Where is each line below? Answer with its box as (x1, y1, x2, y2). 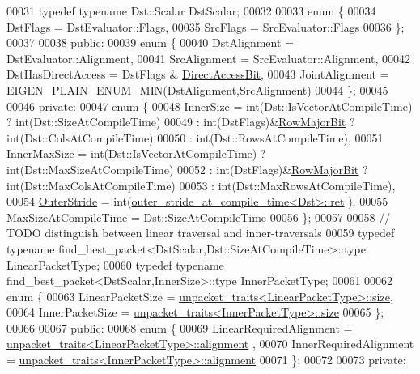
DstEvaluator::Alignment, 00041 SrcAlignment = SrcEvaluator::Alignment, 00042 (6, 49, 411, 66)
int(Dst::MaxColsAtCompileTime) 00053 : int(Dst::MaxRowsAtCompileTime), (6, 176, 396, 193)
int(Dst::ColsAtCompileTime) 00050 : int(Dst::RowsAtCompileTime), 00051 (6, 129, 384, 146)
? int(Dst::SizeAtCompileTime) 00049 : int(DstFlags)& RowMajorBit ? (6, 113, 355, 130)
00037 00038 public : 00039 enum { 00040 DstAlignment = (6, 34, 294, 51)
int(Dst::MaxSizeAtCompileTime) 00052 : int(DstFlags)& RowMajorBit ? (6, 160, 368, 177)
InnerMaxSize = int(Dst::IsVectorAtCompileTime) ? (6, 145, 266, 162)
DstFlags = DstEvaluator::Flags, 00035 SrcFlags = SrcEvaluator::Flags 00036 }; (6, 18, 405, 35)
